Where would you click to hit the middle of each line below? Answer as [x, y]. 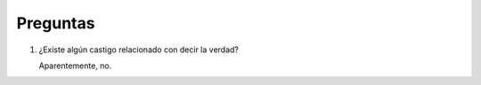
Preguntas [56, 23]
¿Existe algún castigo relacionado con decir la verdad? [139, 50]
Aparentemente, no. [75, 66]
